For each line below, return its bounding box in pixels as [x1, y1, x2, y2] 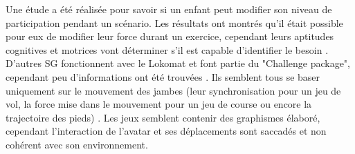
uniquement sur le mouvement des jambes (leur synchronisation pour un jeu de [6, 83, 341, 97]
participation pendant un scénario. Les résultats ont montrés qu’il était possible [6, 15, 343, 30]
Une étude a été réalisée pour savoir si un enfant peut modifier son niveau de [6, 2, 332, 16]
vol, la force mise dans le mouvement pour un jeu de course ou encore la [6, 97, 312, 111]
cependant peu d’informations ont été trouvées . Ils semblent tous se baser [6, 69, 320, 84]
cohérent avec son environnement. [6, 137, 148, 151]
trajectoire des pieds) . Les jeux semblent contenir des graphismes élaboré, [6, 110, 320, 124]
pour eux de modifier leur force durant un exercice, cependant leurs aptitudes [6, 29, 334, 44]
